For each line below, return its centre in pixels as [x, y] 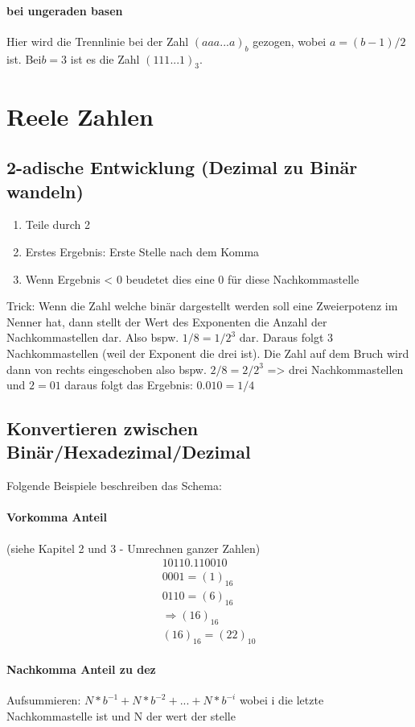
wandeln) [45, 191]
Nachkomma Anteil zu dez [81, 669]
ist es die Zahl [105, 58]
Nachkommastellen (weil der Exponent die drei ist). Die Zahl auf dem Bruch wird [208, 353]
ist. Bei [24, 58]
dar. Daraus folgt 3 [286, 337]
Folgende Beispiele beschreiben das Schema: [114, 486]
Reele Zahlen [80, 116]
